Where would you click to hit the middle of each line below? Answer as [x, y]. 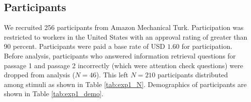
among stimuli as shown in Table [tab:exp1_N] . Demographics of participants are [125, 84]
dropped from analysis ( [40, 75]
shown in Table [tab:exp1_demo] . [54, 94]
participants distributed [193, 75]
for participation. [207, 46]
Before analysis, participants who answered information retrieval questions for [120, 55]
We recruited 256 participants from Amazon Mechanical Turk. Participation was [124, 27]
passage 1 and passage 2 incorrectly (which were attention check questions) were [124, 65]
